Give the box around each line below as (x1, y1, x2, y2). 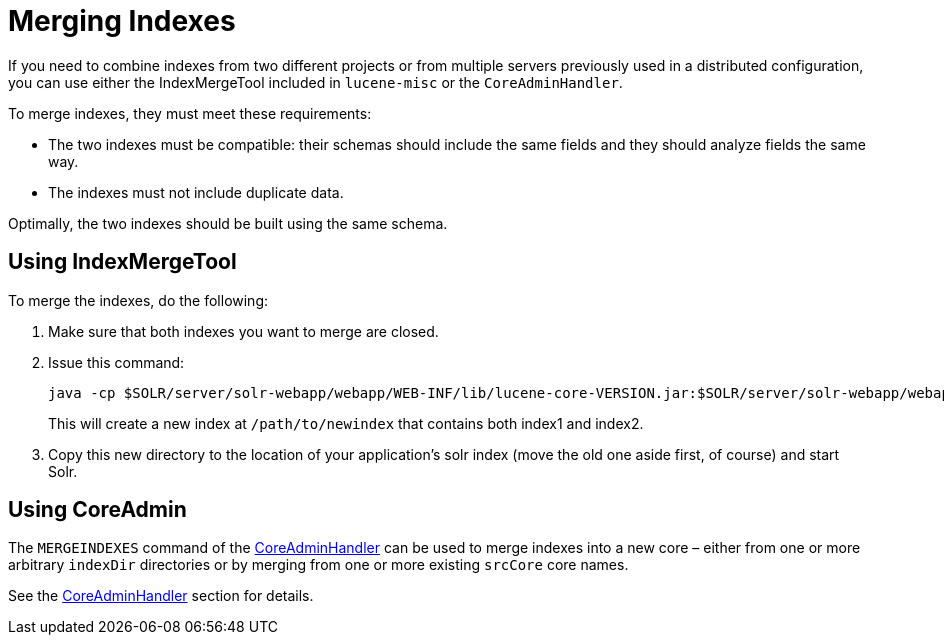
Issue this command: (48, 353, 185, 371)
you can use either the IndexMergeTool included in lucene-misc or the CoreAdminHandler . (8, 73, 623, 91)
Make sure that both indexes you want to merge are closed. (48, 322, 439, 340)
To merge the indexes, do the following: (8, 291, 269, 309)
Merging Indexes (8, 4, 236, 38)
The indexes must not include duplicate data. (48, 183, 344, 201)
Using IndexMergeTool (8, 249, 237, 275)
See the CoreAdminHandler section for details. (8, 587, 314, 605)
